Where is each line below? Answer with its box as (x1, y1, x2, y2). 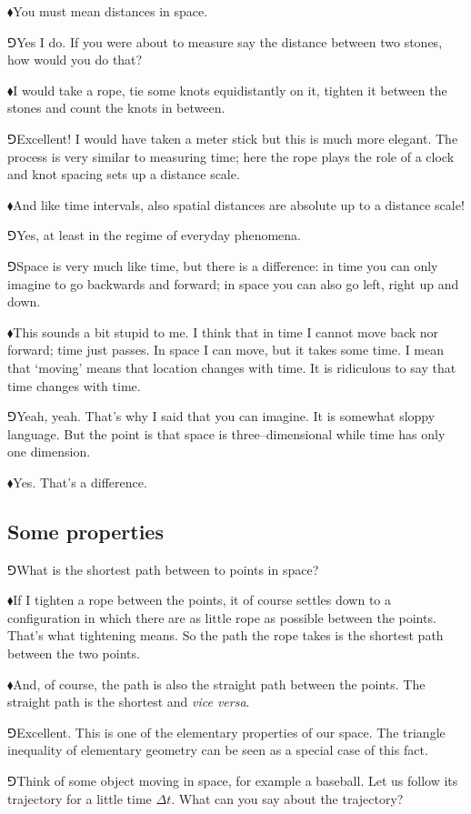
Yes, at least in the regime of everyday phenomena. (16, 226, 301, 245)
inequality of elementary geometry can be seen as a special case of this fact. (7, 740, 428, 759)
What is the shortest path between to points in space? (16, 559, 319, 578)
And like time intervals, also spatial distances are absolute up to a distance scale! (13, 195, 465, 214)
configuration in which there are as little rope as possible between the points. (7, 608, 436, 627)
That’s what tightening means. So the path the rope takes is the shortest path (7, 626, 444, 645)
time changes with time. (7, 376, 141, 395)
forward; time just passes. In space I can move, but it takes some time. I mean (7, 340, 445, 359)
